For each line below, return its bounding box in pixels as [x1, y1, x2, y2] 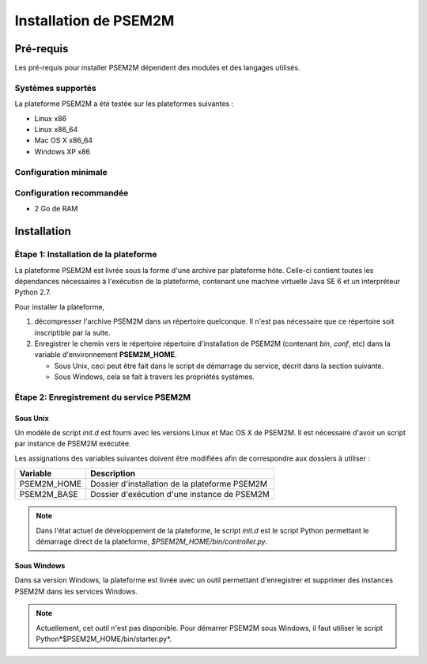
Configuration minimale [14, 166, 108, 177]
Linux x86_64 [34, 124, 78, 134]
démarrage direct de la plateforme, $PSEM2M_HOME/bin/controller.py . [36, 537, 268, 546]
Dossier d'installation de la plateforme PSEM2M [90, 479, 268, 490]
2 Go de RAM [34, 204, 78, 214]
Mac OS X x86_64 [34, 135, 93, 146]
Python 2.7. [14, 287, 51, 297]
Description [90, 468, 136, 479]
